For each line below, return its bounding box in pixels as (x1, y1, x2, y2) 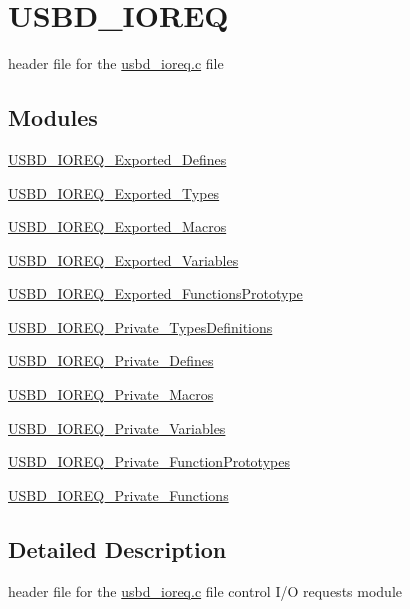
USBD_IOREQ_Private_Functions (8, 484, 229, 505)
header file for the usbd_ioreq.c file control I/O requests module (8, 580, 402, 601)
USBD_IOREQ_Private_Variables (8, 417, 226, 438)
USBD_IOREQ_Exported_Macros (8, 216, 227, 237)
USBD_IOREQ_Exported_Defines (8, 148, 227, 169)
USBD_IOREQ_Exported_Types (8, 182, 220, 203)
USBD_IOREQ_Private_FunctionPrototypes (8, 451, 290, 472)
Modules (8, 102, 98, 133)
